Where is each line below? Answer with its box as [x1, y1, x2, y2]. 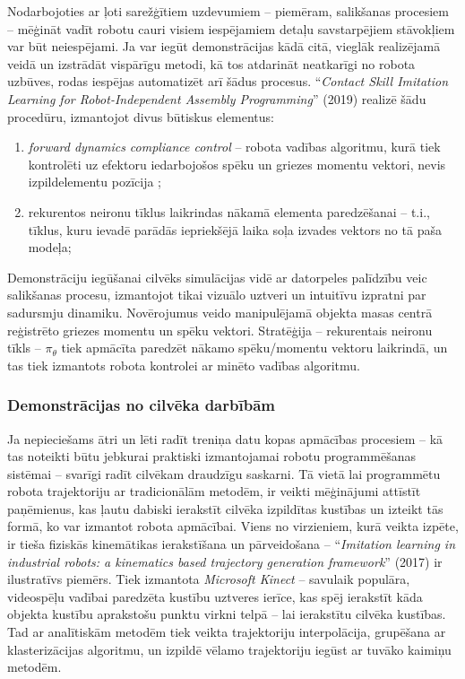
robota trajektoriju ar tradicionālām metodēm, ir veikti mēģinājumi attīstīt [7, 482, 421, 501]
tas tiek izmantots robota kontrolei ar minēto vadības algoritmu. [7, 355, 360, 374]
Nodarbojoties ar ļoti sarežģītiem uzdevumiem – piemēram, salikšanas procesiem [7, 2, 449, 20]
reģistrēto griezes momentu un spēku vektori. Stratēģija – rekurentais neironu [7, 320, 433, 339]
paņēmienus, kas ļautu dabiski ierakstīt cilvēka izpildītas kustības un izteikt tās [7, 499, 443, 518]
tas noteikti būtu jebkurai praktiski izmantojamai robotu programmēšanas [7, 447, 416, 466]
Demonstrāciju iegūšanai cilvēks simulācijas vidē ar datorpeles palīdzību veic [7, 267, 427, 286]
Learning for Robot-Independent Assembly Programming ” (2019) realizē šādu [7, 89, 426, 108]
